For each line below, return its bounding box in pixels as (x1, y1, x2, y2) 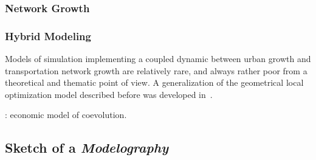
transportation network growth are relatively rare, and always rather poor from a (5, 64, 307, 77)
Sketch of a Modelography (5, 138, 168, 157)
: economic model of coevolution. (5, 108, 127, 121)
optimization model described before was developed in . (5, 88, 213, 100)
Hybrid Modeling (5, 28, 91, 43)
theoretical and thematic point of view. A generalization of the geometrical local (5, 76, 304, 89)
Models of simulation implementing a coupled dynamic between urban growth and (5, 52, 311, 65)
